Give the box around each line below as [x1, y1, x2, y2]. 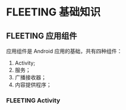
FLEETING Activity [6, 96, 61, 104]
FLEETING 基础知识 [6, 5, 101, 19]
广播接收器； [14, 74, 46, 80]
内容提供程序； [14, 81, 52, 88]
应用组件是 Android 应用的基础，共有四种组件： [6, 48, 122, 54]
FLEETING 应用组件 [6, 31, 77, 41]
